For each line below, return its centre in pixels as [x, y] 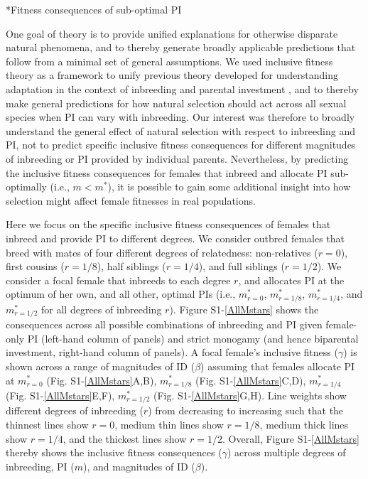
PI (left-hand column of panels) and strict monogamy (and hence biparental [193, 338]
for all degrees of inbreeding [102, 309]
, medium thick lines [304, 425]
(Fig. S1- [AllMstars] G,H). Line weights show [250, 395]
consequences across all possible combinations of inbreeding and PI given [164, 324]
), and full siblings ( [242, 266]
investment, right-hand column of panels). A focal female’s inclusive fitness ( [172, 352]
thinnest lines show [47, 425]
